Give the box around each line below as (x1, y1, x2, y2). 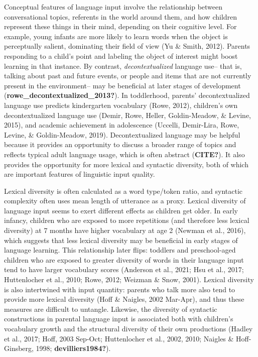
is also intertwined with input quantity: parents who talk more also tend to (4, 284, 235, 294)
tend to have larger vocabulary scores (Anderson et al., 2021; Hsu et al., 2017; (4, 264, 244, 275)
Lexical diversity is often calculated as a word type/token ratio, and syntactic (4, 185, 243, 196)
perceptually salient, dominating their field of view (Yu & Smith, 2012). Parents (4, 41, 250, 51)
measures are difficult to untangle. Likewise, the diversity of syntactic (4, 303, 217, 314)
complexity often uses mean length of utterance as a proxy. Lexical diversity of (4, 195, 246, 206)
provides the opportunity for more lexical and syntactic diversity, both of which (4, 159, 248, 169)
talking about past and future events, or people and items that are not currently (4, 70, 251, 81)
